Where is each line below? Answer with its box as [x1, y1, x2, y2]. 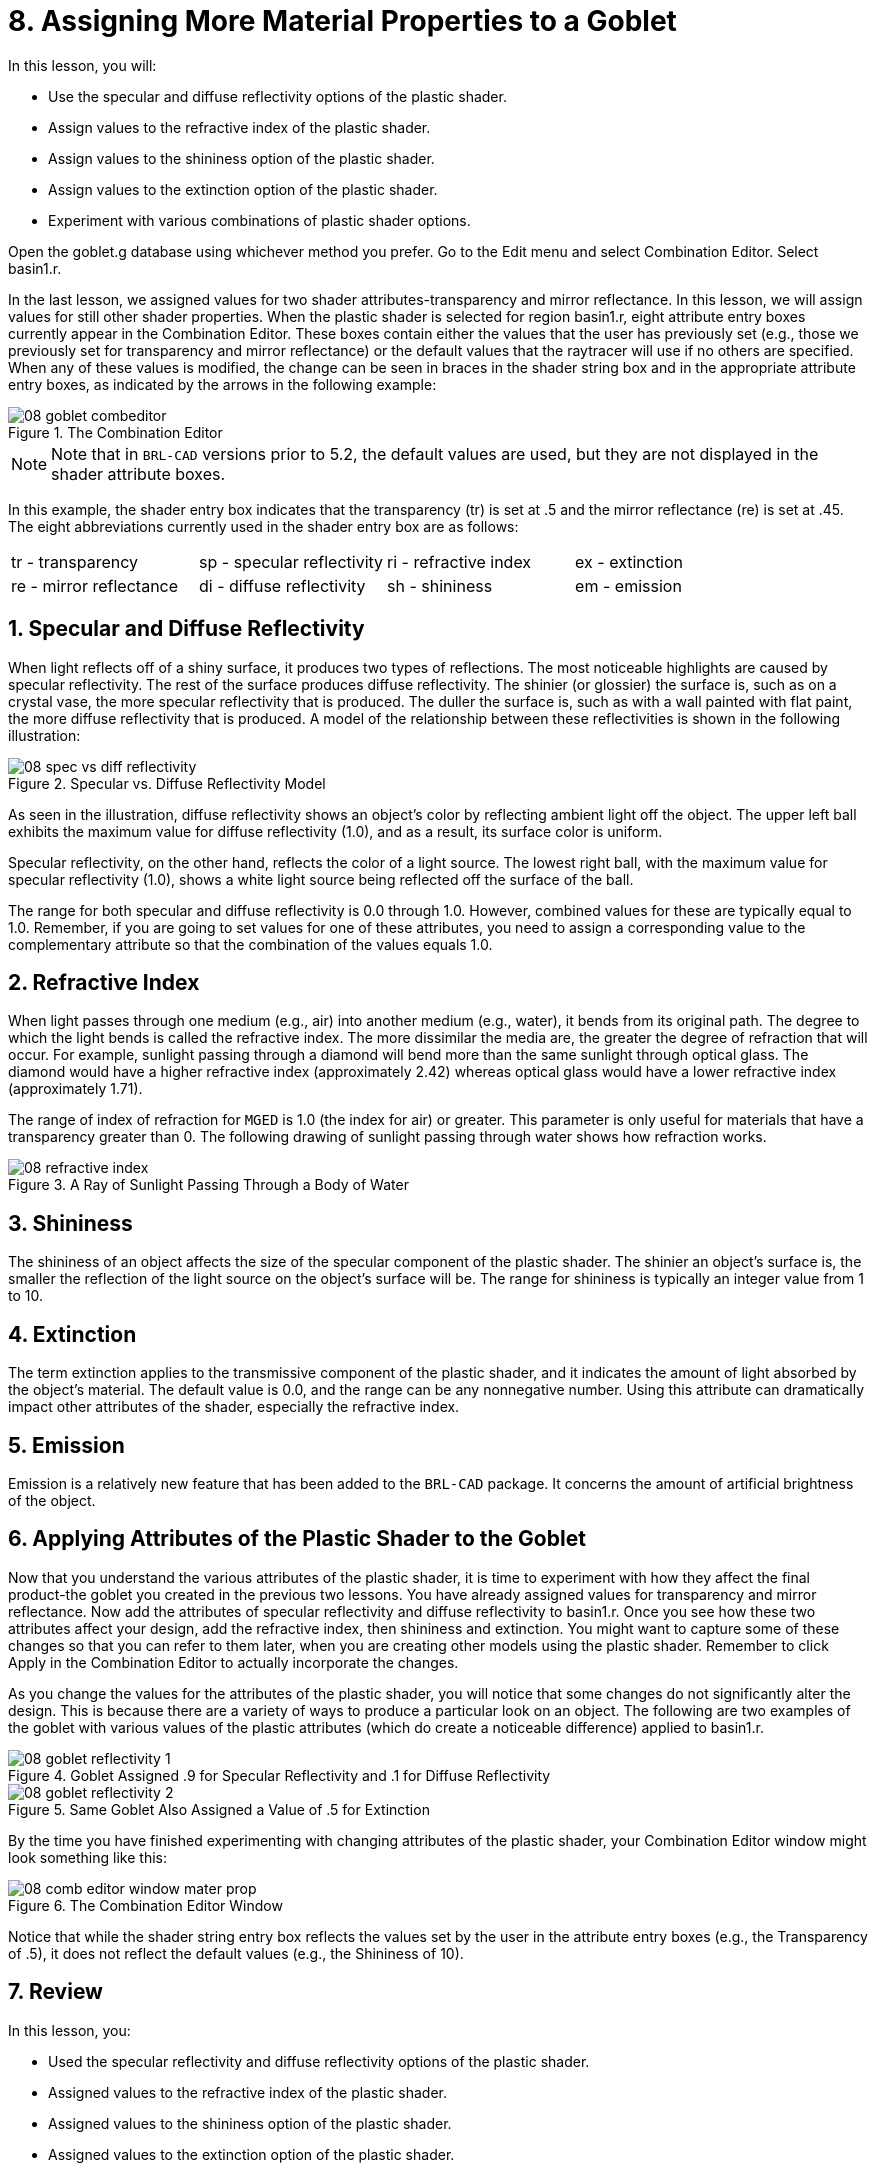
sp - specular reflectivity [199, 551, 384, 572]
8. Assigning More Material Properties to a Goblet [8, 4, 677, 38]
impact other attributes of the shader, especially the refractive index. [8, 1398, 460, 1416]
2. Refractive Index [8, 970, 200, 996]
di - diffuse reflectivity [199, 575, 366, 596]
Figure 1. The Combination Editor [8, 423, 223, 441]
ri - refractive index [387, 551, 532, 572]
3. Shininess [8, 1210, 133, 1236]
